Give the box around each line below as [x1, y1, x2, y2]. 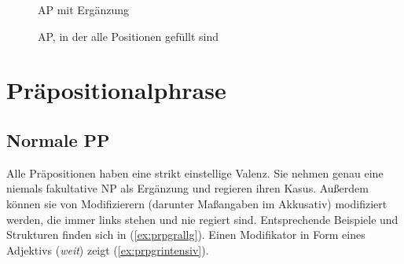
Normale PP [6, 127, 110, 152]
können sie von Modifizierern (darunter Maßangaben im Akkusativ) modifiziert [6, 195, 387, 211]
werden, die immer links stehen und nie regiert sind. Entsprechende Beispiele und [6, 211, 398, 227]
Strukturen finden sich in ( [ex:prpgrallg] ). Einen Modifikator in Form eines [6, 226, 365, 243]
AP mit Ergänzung [38, 2, 129, 17]
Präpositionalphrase [6, 74, 226, 106]
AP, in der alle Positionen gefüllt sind [38, 27, 219, 44]
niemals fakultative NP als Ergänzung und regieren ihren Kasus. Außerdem [6, 180, 369, 196]
